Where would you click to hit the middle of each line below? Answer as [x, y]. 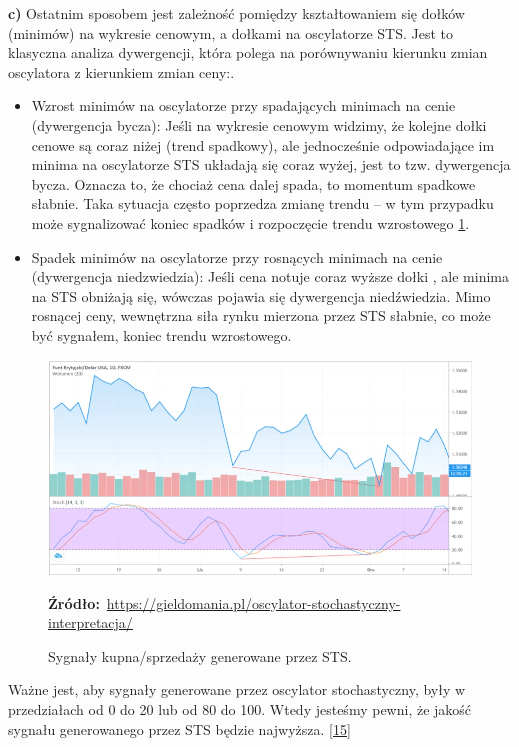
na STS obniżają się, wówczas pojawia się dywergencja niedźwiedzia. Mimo [261, 295]
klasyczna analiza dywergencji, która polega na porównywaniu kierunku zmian [248, 52]
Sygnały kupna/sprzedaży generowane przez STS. [200, 655]
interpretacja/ [90, 622]
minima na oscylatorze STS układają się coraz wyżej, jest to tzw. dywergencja [271, 164]
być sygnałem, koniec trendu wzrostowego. [161, 334]
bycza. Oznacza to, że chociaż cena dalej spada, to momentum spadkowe [253, 183]
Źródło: [74, 602]
